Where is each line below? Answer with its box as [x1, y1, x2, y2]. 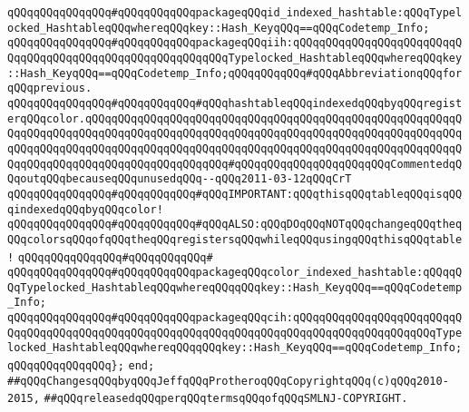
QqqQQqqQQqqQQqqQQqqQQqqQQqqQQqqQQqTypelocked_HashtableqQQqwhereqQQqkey [7, 51, 463, 64]
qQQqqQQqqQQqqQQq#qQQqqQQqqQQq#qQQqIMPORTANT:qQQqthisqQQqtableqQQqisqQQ [7, 187, 463, 201]
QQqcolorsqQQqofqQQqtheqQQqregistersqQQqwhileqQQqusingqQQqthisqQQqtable [7, 232, 463, 246]
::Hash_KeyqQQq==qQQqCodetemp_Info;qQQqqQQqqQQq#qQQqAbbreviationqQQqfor [7, 66, 463, 80]
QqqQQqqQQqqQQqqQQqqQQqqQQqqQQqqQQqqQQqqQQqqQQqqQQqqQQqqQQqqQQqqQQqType [7, 326, 463, 339]
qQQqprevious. [7, 82, 93, 95]
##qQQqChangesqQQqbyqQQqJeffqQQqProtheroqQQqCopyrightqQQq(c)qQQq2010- [7, 374, 449, 387]
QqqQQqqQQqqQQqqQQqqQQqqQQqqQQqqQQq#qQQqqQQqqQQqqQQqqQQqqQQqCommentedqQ [7, 157, 463, 171]
